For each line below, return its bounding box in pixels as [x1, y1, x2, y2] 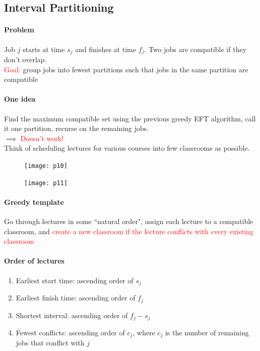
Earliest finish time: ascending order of [16, 292, 136, 303]
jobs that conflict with [16, 337, 85, 348]
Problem [4, 24, 34, 35]
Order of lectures [4, 255, 64, 266]
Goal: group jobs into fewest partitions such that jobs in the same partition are [4, 64, 248, 74]
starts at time [23, 43, 65, 54]
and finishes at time [75, 43, 136, 54]
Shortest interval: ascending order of [16, 310, 128, 320]
